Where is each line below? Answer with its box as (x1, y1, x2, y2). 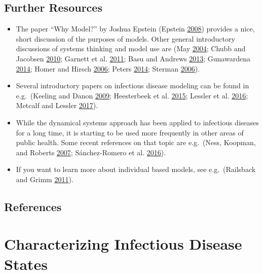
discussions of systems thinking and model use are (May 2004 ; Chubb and (16, 43, 246, 54)
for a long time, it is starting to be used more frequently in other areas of (16, 127, 244, 138)
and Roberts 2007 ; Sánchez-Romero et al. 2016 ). (16, 147, 166, 157)
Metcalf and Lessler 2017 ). (16, 100, 98, 111)
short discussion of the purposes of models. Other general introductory (16, 33, 235, 44)
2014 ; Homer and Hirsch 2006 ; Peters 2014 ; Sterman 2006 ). (16, 63, 200, 74)
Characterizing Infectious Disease (4, 233, 242, 254)
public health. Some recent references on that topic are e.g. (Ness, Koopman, (16, 137, 256, 148)
